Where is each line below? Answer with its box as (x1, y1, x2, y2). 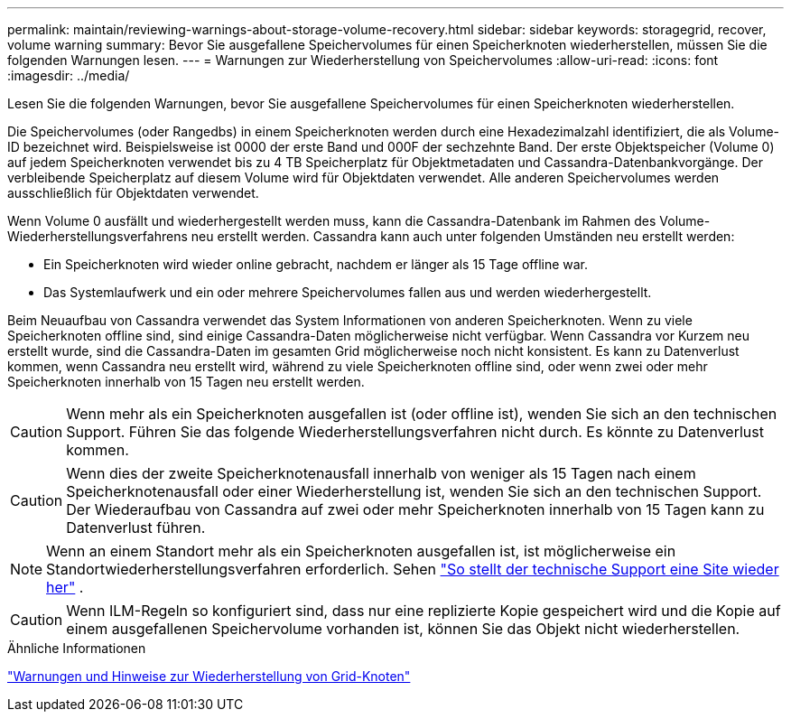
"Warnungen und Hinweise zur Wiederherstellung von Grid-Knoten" (7, 668, 411, 684)
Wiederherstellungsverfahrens (7, 229, 188, 244)
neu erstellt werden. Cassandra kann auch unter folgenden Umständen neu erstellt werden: (191, 229, 735, 244)
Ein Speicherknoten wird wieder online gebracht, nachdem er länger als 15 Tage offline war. (43, 257, 589, 272)
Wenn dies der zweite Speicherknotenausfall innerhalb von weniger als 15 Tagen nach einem (66, 464, 696, 482)
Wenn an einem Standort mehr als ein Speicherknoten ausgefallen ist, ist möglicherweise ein (46, 542, 676, 560)
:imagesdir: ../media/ (7, 68, 130, 83)
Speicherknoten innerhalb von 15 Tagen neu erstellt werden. (7, 374, 365, 389)
